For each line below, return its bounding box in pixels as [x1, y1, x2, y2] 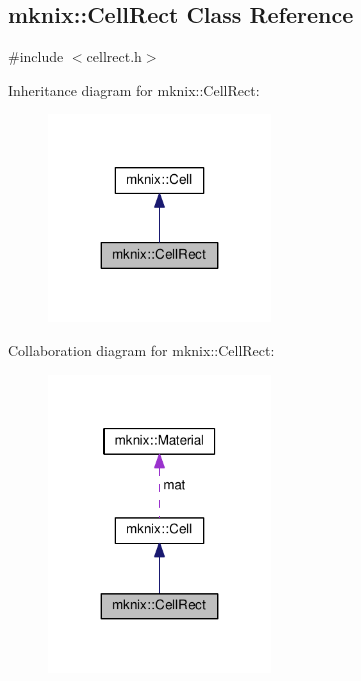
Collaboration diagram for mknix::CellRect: [8, 339, 275, 360]
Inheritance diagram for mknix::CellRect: [8, 79, 260, 100]
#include [8, 46, 64, 67]
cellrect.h [86, 46, 142, 67]
